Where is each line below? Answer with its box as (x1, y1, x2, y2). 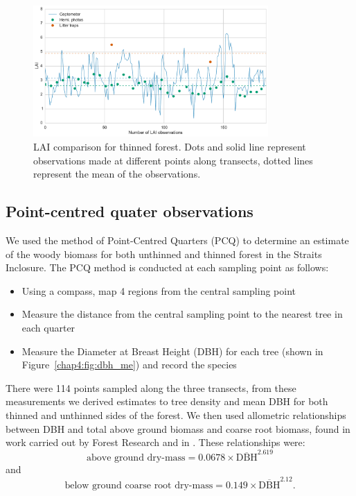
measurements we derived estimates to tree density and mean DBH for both (6, 394, 328, 409)
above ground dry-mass (87, 453, 186, 463)
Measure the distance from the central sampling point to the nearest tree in (21, 307, 343, 321)
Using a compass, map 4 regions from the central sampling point (21, 283, 296, 298)
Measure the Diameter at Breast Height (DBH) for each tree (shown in (21, 343, 323, 358)
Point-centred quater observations (6, 200, 253, 222)
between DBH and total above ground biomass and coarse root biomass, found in (6, 421, 350, 436)
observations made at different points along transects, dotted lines (33, 153, 313, 167)
